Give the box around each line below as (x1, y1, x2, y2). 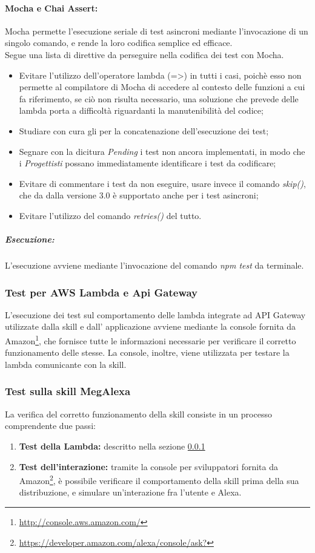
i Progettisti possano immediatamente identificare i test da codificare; (19, 157, 276, 169)
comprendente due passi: (5, 419, 96, 432)
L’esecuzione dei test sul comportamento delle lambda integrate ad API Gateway (5, 308, 306, 321)
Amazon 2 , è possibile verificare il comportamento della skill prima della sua (19, 473, 299, 486)
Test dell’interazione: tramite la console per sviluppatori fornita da (19, 460, 278, 473)
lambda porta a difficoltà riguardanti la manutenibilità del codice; (19, 104, 264, 117)
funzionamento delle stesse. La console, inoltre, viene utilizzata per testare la (5, 346, 290, 359)
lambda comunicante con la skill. (5, 358, 127, 370)
